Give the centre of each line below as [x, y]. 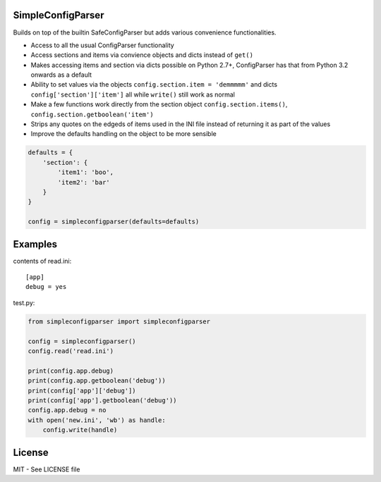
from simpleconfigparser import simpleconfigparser [119, 321]
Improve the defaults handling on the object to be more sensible [123, 134]
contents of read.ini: [42, 261]
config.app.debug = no [67, 410]
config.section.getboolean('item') [92, 114]
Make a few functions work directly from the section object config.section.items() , [159, 104]
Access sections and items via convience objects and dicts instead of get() [142, 55]
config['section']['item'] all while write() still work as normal [133, 94]
